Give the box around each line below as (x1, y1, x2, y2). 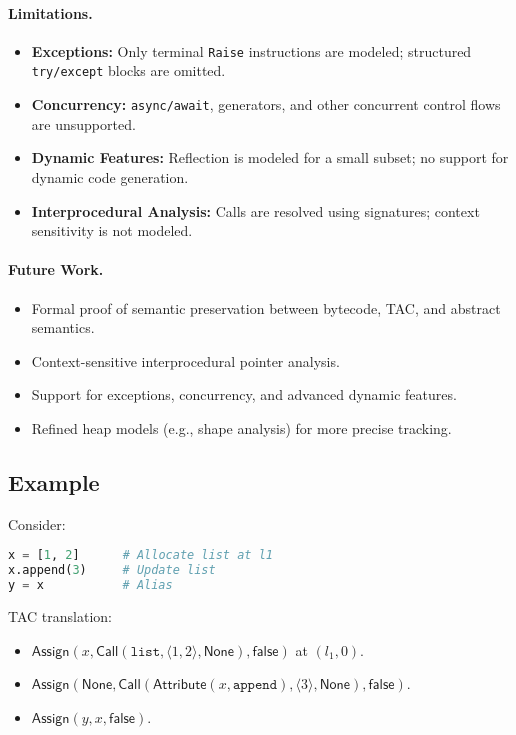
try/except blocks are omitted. (31, 60, 226, 81)
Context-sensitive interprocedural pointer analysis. (31, 350, 340, 371)
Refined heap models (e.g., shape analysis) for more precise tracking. (31, 417, 452, 438)
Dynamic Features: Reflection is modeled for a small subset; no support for (31, 147, 509, 168)
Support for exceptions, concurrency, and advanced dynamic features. (31, 384, 457, 405)
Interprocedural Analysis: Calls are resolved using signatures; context (31, 200, 480, 221)
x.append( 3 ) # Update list (8, 563, 216, 578)
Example (8, 466, 100, 497)
